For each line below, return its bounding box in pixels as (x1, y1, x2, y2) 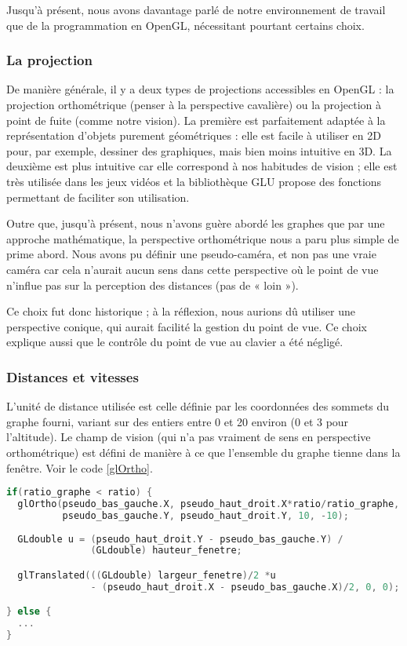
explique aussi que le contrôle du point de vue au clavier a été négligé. (6, 334, 343, 350)
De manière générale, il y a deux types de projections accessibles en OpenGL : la (6, 81, 394, 97)
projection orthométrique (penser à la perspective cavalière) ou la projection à (6, 97, 381, 112)
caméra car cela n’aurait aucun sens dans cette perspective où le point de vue (6, 261, 379, 277)
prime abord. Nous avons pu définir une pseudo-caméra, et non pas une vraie (6, 246, 376, 262)
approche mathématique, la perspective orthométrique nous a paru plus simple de (6, 230, 399, 246)
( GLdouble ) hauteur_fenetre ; (90, 545, 242, 557)
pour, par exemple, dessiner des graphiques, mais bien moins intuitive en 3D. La (6, 142, 392, 159)
